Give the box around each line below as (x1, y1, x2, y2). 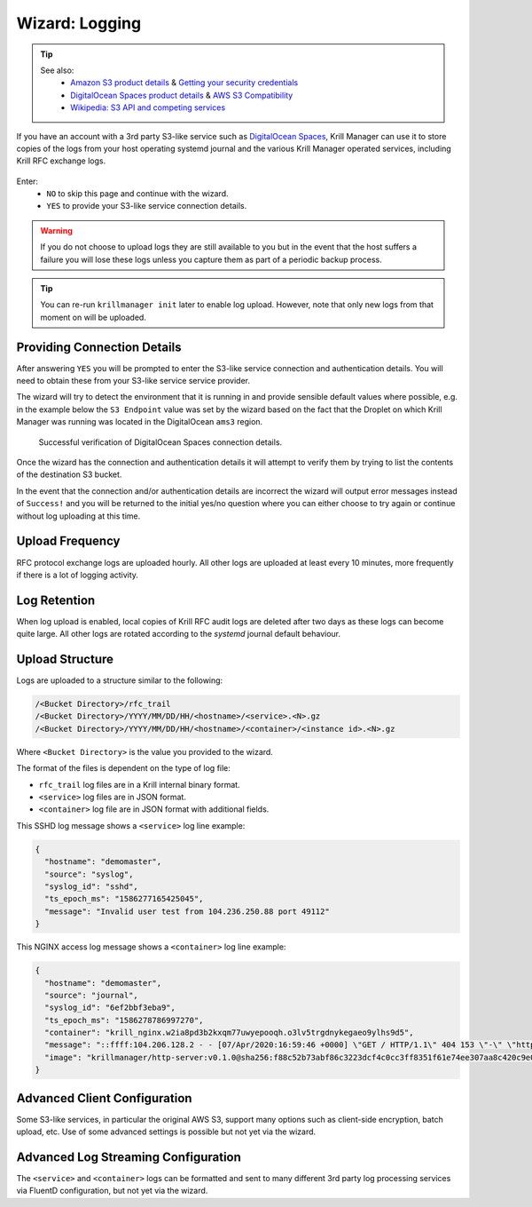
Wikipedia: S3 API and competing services (70, 102, 226, 113)
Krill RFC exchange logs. (16, 155, 106, 166)
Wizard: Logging (16, 13, 142, 33)
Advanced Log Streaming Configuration (16, 1149, 241, 1164)
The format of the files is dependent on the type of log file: (16, 763, 231, 774)
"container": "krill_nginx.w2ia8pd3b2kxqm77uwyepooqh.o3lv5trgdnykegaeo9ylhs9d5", (44, 1028, 414, 1038)
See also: (40, 65, 74, 75)
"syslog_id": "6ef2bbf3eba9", (44, 1003, 176, 1012)
